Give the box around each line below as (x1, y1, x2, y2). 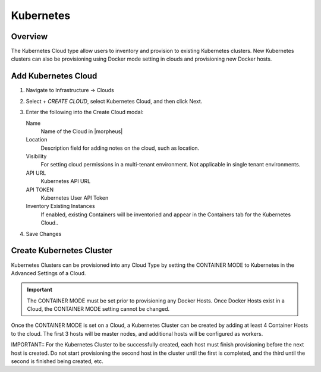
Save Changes (26, 230, 62, 237)
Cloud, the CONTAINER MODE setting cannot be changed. (27, 305, 170, 313)
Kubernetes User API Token (40, 194, 109, 201)
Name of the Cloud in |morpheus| (40, 128, 123, 135)
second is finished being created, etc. (11, 358, 103, 365)
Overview (11, 31, 48, 42)
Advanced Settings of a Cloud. (11, 269, 86, 276)
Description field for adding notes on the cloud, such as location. (40, 144, 200, 152)
